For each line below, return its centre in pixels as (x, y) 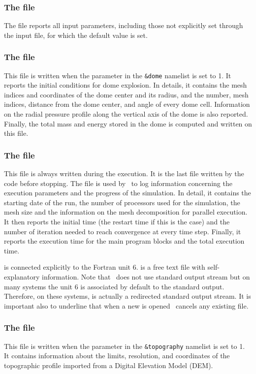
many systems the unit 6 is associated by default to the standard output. (114, 286)
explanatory (22, 277)
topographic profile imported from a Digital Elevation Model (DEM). (109, 365)
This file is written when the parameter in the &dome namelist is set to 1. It (118, 75)
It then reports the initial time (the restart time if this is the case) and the (117, 222)
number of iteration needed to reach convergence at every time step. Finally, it (123, 231)
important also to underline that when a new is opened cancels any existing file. (126, 305)
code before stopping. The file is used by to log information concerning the (118, 183)
